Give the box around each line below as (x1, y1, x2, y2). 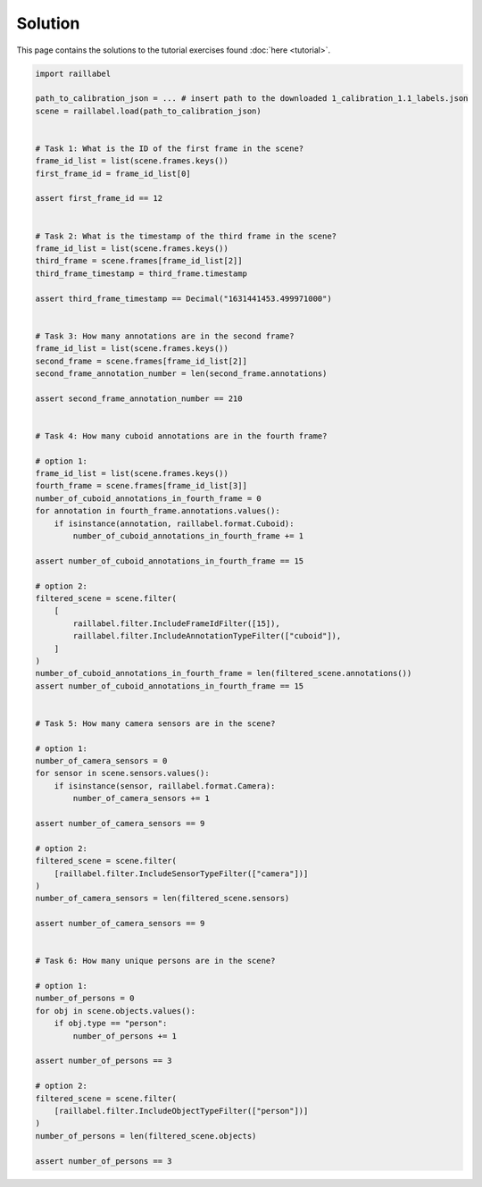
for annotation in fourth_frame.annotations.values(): (35, 506, 280, 516)
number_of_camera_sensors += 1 (72, 793, 210, 804)
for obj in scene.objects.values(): (35, 1006, 196, 1016)
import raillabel (35, 68, 112, 79)
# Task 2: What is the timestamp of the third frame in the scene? (35, 230, 337, 241)
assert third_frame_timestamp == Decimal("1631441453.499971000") (35, 293, 332, 304)
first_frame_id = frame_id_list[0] (35, 168, 191, 179)
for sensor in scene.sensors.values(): (35, 768, 210, 779)
